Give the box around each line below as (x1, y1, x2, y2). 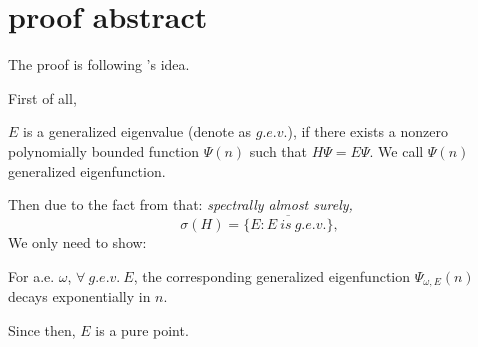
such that (249, 140, 308, 161)
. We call (369, 140, 424, 161)
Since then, (8, 319, 76, 340)
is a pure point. (95, 319, 189, 340)
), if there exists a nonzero (287, 121, 448, 142)
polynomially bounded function (8, 140, 200, 161)
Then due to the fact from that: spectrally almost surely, (8, 194, 353, 215)
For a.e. (8, 265, 55, 286)
